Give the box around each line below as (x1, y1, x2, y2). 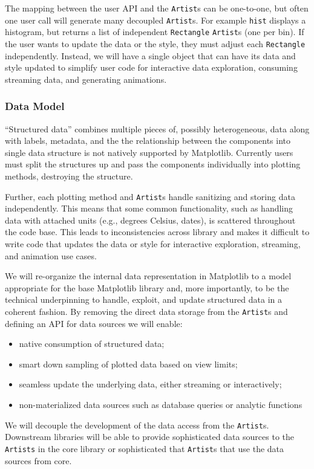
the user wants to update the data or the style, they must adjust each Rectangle (5, 37, 306, 50)
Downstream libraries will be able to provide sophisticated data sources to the (5, 430, 295, 443)
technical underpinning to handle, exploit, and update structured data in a (5, 293, 283, 306)
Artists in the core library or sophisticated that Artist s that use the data (5, 442, 284, 454)
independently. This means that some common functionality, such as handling (5, 202, 293, 215)
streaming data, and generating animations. (5, 73, 167, 85)
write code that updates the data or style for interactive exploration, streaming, (5, 238, 301, 250)
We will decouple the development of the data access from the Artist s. (5, 418, 269, 431)
